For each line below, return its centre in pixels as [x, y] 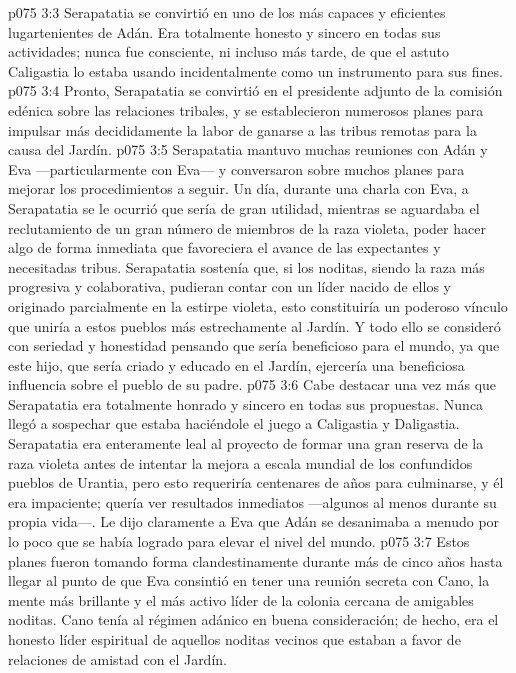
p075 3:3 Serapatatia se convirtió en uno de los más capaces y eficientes [227, 12]
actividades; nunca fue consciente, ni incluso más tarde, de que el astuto [229, 51]
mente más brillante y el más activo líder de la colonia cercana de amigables [241, 599]
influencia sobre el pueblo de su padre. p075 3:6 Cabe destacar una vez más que [252, 384]
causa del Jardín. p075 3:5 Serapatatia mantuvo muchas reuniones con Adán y [248, 149]
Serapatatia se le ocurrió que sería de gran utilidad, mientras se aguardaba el [244, 207]
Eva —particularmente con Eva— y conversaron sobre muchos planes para [236, 168]
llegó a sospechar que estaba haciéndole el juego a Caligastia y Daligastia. [234, 423]
